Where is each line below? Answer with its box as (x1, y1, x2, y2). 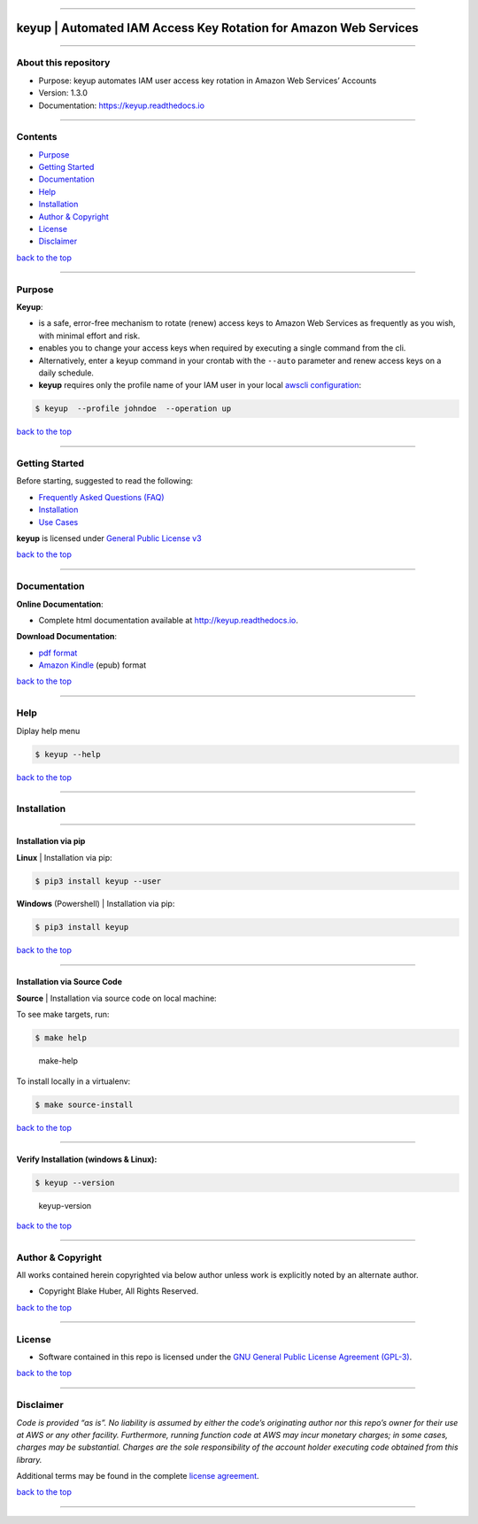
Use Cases (38, 516, 79, 527)
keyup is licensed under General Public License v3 (16, 532, 203, 544)
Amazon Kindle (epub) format (38, 660, 147, 670)
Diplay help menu (16, 725, 81, 736)
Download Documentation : (16, 631, 117, 642)
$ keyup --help (35, 749, 101, 759)
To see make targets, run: (16, 1010, 110, 1020)
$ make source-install (35, 1099, 134, 1110)
